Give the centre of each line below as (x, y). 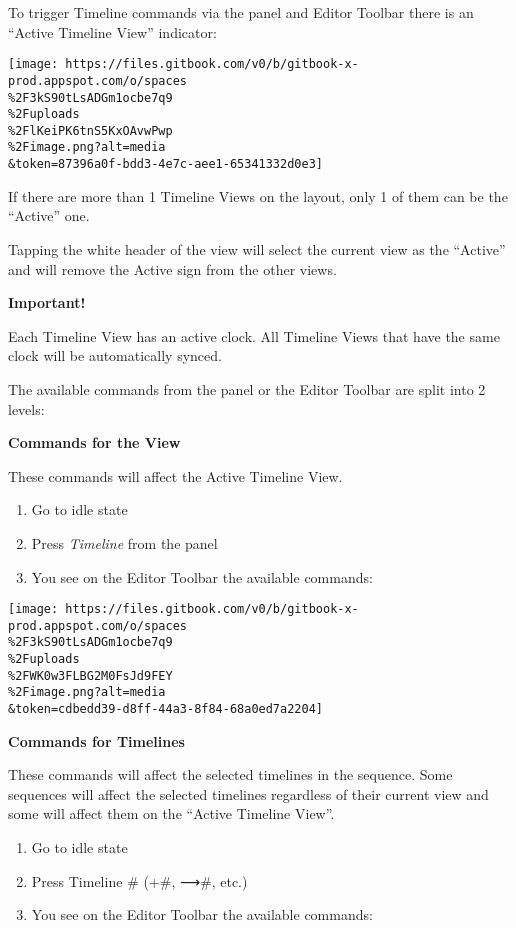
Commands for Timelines (96, 740)
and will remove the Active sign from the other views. (172, 268)
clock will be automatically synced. (115, 355)
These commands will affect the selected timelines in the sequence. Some (230, 774)
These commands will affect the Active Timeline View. (175, 475)
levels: (26, 408)
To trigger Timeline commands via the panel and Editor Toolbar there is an (241, 12)
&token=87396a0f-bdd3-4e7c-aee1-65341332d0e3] (165, 164)
